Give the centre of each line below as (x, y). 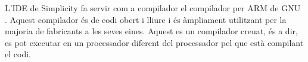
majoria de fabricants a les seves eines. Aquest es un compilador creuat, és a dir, (151, 31)
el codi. (18, 54)
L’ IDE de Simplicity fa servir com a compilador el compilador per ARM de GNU (153, 8)
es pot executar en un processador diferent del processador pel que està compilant (154, 42)
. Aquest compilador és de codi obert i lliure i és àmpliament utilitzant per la (146, 19)
